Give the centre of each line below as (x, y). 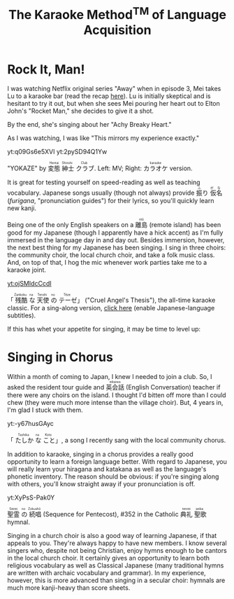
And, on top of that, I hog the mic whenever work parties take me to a (107, 263)
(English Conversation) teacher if (173, 387)
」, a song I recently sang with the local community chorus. (140, 440)
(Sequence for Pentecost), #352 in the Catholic (111, 514)
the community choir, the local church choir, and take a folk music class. (111, 255)
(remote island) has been (185, 225)
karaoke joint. (27, 270)
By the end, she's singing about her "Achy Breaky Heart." (89, 125)
